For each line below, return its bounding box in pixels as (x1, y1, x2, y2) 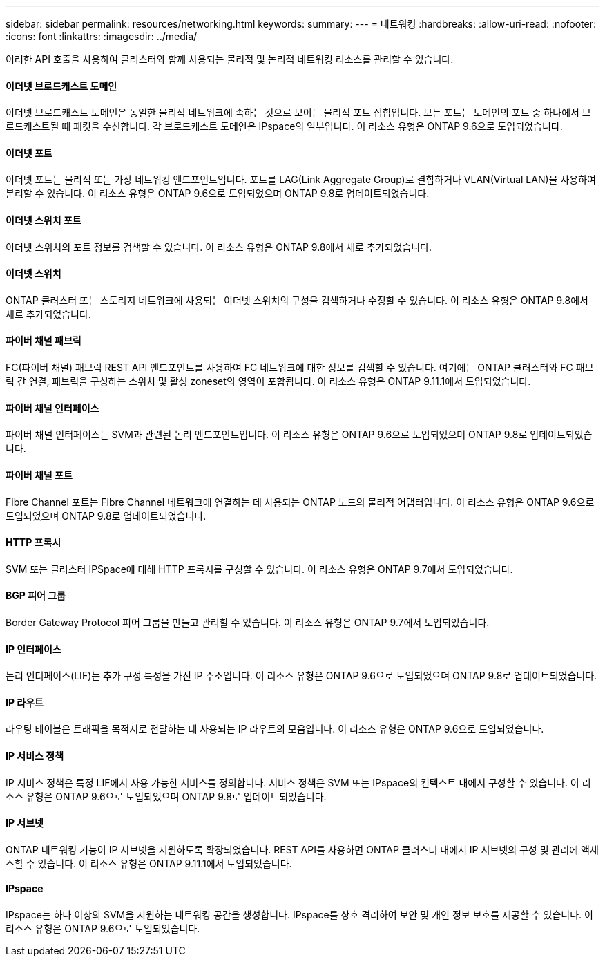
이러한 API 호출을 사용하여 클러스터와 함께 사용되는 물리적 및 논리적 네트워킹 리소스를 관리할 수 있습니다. (6, 53, 454, 65)
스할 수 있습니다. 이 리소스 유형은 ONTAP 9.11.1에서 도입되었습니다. (6, 857, 292, 869)
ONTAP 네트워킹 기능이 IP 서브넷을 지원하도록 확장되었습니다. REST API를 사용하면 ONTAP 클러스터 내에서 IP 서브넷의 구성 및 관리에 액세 (6, 843, 599, 856)
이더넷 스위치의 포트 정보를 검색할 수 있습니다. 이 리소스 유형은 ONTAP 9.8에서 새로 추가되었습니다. (6, 240, 432, 253)
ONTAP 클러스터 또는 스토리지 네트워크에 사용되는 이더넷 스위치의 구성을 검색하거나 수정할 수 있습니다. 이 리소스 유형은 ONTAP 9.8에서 (6, 294, 588, 306)
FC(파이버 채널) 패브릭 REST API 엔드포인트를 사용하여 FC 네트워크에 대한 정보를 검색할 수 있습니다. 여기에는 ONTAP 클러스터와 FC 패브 (6, 361, 594, 374)
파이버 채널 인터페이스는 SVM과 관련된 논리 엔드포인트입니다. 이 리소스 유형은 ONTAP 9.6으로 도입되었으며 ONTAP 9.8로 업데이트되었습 (6, 428, 593, 441)
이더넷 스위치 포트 (6, 214, 81, 227)
